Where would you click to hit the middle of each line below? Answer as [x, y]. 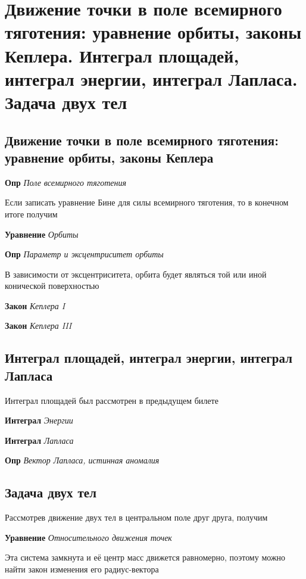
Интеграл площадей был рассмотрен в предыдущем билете [112, 400]
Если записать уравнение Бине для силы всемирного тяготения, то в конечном [147, 202]
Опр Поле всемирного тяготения [66, 182]
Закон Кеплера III [38, 326]
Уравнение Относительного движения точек [88, 537]
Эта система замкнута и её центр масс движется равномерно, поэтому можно [145, 557]
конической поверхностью [52, 286]
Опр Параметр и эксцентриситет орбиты [84, 254]
